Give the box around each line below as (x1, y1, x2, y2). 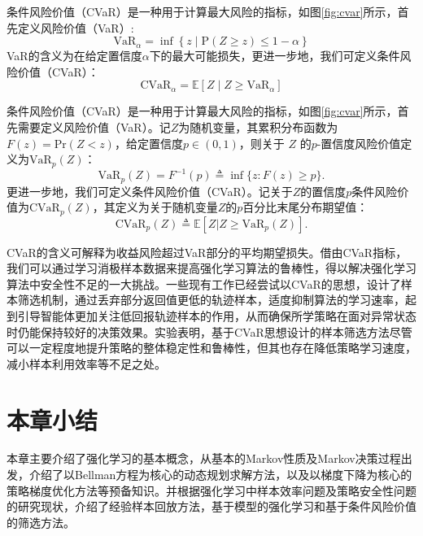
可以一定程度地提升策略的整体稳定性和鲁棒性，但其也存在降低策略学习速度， (7, 339, 416, 356)
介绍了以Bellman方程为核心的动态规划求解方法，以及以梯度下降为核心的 (28, 466, 412, 483)
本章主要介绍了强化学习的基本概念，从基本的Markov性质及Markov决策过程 (7, 450, 401, 467)
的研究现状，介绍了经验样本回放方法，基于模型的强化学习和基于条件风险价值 (7, 498, 416, 515)
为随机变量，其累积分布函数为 (178, 118, 338, 135)
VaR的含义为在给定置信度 (7, 47, 142, 64)
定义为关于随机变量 (115, 198, 218, 216)
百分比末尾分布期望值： (242, 198, 368, 216)
